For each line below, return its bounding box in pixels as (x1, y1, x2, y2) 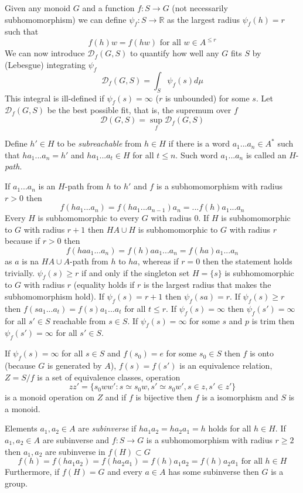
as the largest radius (167, 13, 240, 25)
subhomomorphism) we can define (5, 13, 127, 25)
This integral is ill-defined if (5, 91, 104, 104)
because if (5, 234, 40, 247)
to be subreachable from (57, 137, 142, 149)
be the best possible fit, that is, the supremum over (47, 104, 231, 116)
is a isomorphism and (202, 391, 278, 403)
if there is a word (168, 137, 230, 149)
